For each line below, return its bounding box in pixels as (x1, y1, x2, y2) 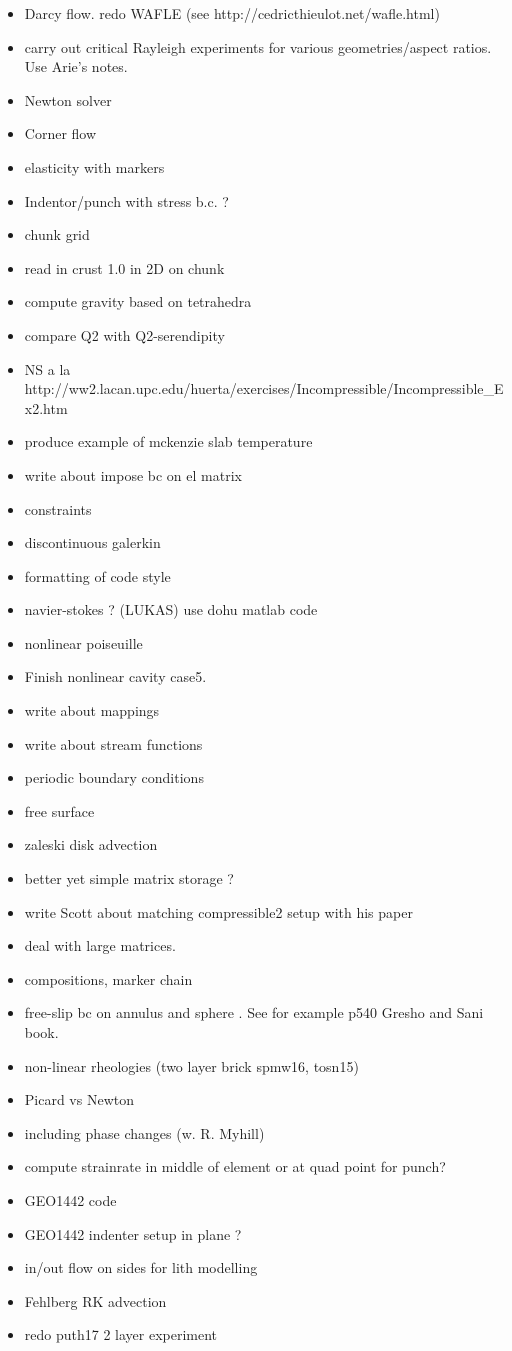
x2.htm (24, 397, 68, 418)
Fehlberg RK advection (24, 1290, 167, 1311)
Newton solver (24, 89, 112, 110)
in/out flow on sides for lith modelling (24, 1257, 258, 1278)
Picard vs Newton (24, 1089, 134, 1110)
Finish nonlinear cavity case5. (24, 666, 207, 687)
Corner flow (24, 123, 97, 144)
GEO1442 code (24, 1189, 117, 1210)
